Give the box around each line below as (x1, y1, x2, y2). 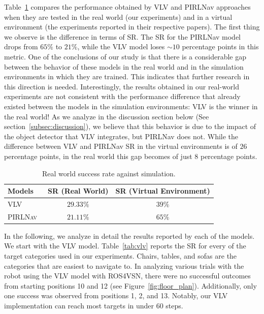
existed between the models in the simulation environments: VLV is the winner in (4, 101, 258, 111)
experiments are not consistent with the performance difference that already (4, 91, 241, 102)
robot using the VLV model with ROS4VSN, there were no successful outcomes (4, 270, 251, 281)
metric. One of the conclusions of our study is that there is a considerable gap (4, 51, 246, 61)
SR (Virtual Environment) (115, 185, 210, 196)
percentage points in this (182, 41, 259, 52)
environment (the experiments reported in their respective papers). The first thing (4, 21, 260, 32)
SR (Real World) (48, 185, 109, 196)
